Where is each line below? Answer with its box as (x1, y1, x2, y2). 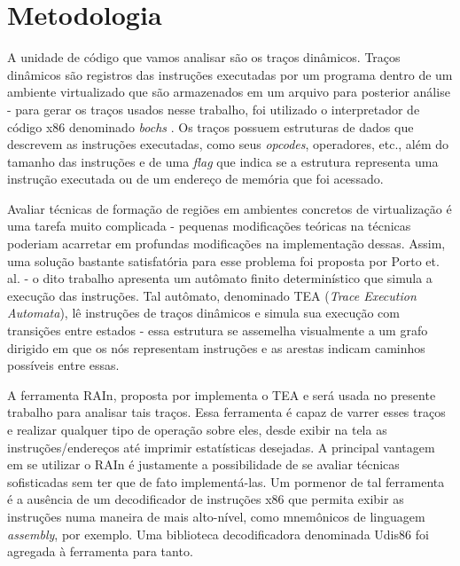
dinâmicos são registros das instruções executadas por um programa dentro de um (7, 65, 453, 83)
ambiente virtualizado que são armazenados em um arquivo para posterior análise (7, 83, 450, 101)
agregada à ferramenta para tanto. (7, 542, 193, 561)
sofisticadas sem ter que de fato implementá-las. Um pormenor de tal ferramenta (7, 472, 445, 491)
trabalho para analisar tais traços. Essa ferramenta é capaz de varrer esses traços (7, 403, 446, 421)
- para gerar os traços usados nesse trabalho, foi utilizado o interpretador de (7, 99, 420, 118)
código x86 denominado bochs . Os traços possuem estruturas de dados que (7, 117, 414, 136)
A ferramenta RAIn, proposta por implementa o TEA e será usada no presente (7, 385, 436, 404)
